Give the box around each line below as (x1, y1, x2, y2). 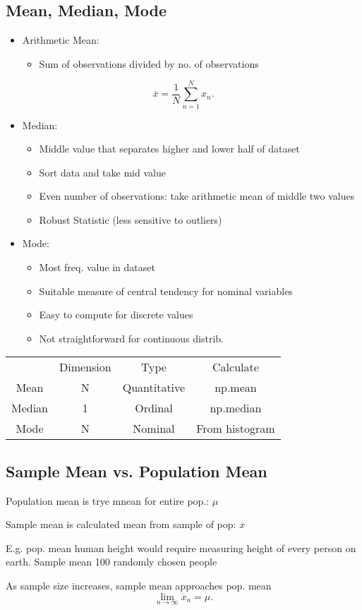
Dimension (59, 359, 111, 376)
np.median (210, 400, 262, 417)
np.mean (215, 379, 257, 396)
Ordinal (135, 400, 173, 417)
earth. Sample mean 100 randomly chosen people (6, 554, 217, 569)
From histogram (196, 420, 275, 437)
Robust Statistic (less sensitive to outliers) (39, 212, 222, 227)
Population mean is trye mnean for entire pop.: (6, 493, 210, 508)
